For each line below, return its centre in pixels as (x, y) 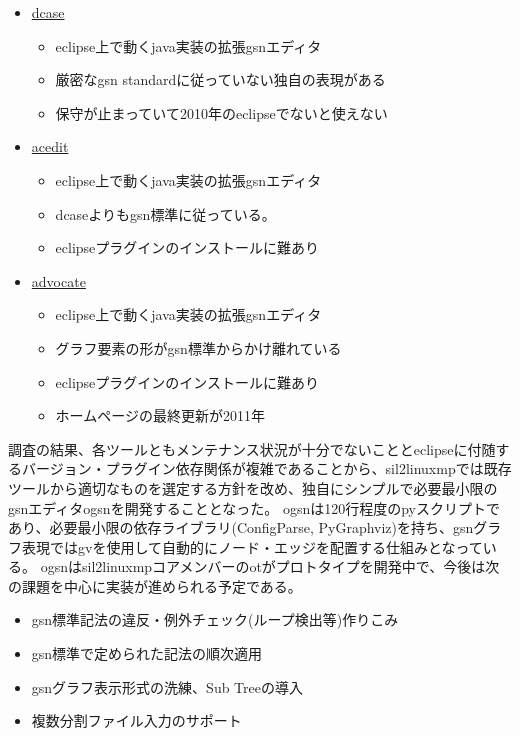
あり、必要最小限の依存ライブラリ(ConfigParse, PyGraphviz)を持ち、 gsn (241, 527)
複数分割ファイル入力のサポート (136, 720)
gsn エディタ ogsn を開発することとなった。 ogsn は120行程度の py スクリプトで (254, 507)
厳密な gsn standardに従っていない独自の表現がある (220, 79)
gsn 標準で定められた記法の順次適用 (147, 653)
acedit (50, 146)
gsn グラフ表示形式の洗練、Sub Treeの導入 (167, 686)
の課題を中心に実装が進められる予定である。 (155, 585)
